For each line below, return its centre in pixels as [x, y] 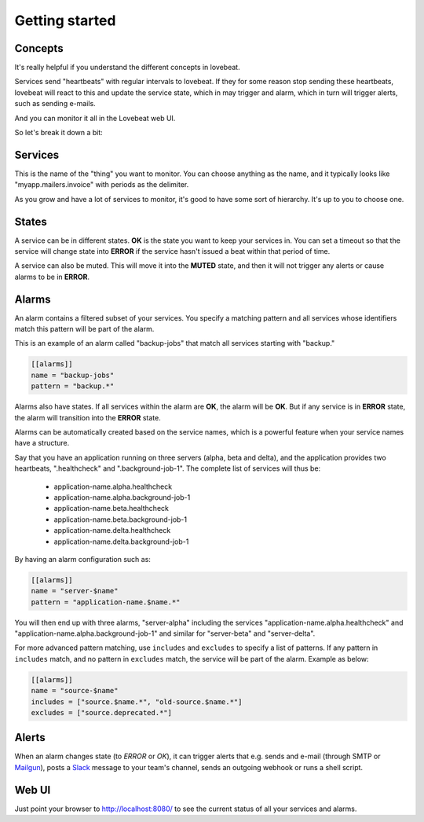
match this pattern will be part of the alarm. [84, 329]
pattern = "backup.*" [73, 386]
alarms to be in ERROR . [52, 277]
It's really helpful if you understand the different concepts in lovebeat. [127, 68]
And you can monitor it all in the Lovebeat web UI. [95, 118]
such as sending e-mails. [55, 104]
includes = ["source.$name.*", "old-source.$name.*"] [137, 702]
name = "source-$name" [75, 691]
